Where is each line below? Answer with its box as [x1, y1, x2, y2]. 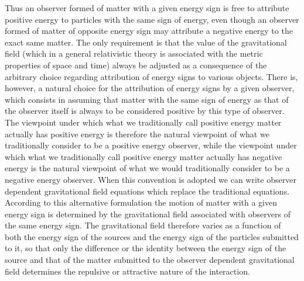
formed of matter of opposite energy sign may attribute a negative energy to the [5, 25, 293, 37]
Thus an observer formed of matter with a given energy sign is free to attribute [5, 2, 289, 13]
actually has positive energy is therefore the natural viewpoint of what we [5, 127, 269, 140]
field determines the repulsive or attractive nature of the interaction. [5, 265, 250, 277]
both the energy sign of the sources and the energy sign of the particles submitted [5, 230, 299, 242]
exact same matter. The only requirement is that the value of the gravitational [5, 36, 287, 48]
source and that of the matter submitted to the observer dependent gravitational [5, 254, 295, 266]
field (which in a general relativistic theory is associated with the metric [5, 47, 263, 60]
